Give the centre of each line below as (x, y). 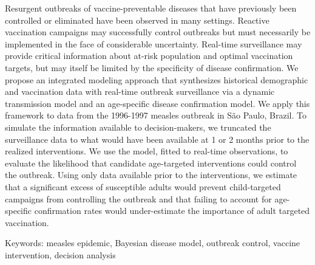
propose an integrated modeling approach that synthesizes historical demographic (157, 79)
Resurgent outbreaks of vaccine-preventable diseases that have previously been (151, 8)
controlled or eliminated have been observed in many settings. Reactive (137, 20)
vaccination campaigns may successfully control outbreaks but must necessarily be (158, 32)
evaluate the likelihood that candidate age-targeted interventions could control (151, 163)
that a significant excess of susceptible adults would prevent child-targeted (143, 186)
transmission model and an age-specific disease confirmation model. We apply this (157, 103)
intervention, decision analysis (60, 254)
